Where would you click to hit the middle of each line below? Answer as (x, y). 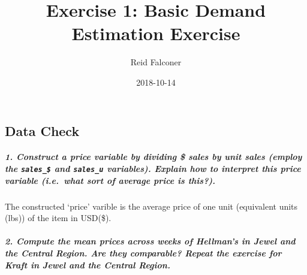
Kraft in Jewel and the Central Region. (88, 265)
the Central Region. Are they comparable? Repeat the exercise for (143, 253)
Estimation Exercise (156, 33)
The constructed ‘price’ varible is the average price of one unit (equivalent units (151, 206)
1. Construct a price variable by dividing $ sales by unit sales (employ (153, 157)
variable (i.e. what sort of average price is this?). (110, 180)
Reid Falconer (156, 62)
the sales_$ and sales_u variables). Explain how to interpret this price (153, 169)
